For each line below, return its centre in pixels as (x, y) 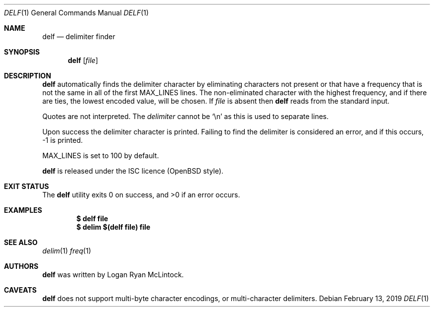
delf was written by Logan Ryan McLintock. (113, 275)
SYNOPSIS (22, 52)
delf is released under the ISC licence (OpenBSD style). (133, 171)
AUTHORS (21, 266)
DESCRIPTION (28, 76)
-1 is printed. (63, 140)
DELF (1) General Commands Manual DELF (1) (77, 13)
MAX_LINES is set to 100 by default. (101, 155)
